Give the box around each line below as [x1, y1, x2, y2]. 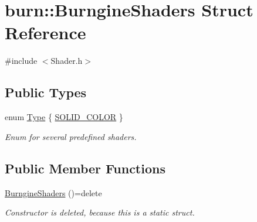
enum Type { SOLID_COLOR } [5, 111, 123, 123]
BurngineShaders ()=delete [5, 186, 102, 199]
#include [5, 54, 38, 67]
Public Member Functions [5, 159, 165, 177]
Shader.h [50, 54, 83, 67]
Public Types [5, 83, 87, 101]
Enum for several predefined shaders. [5, 130, 137, 142]
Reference [5, 21, 86, 45]
